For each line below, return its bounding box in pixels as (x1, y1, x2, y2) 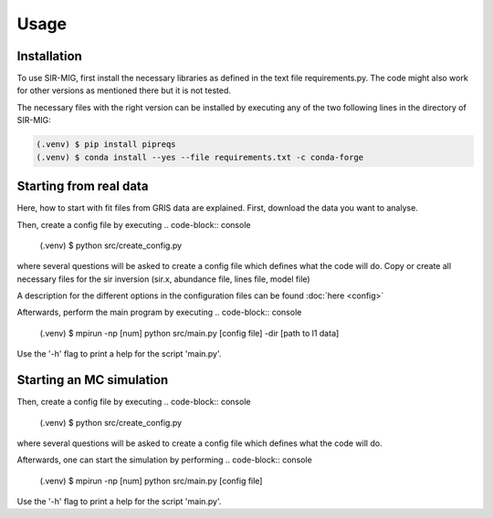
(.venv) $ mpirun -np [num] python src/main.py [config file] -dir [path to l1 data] (39, 327, 340, 338)
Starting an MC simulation (16, 372, 169, 388)
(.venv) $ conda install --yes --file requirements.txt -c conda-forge (36, 151, 364, 162)
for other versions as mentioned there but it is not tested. (16, 85, 232, 96)
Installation (16, 48, 82, 64)
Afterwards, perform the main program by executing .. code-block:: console (16, 306, 302, 318)
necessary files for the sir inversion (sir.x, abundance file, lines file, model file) (16, 274, 310, 285)
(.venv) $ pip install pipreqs (36, 140, 177, 150)
